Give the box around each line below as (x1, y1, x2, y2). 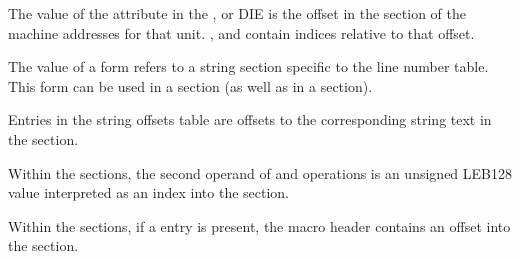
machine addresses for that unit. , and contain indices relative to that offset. (8, 22, 475, 43)
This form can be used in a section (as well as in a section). (8, 75, 373, 96)
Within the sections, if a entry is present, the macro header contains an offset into (8, 215, 511, 236)
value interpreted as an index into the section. (8, 182, 290, 203)
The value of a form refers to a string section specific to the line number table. (8, 56, 489, 77)
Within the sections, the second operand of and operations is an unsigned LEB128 (8, 162, 512, 183)
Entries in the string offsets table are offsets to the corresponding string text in (8, 109, 492, 130)
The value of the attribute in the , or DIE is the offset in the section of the (8, 3, 466, 23)
